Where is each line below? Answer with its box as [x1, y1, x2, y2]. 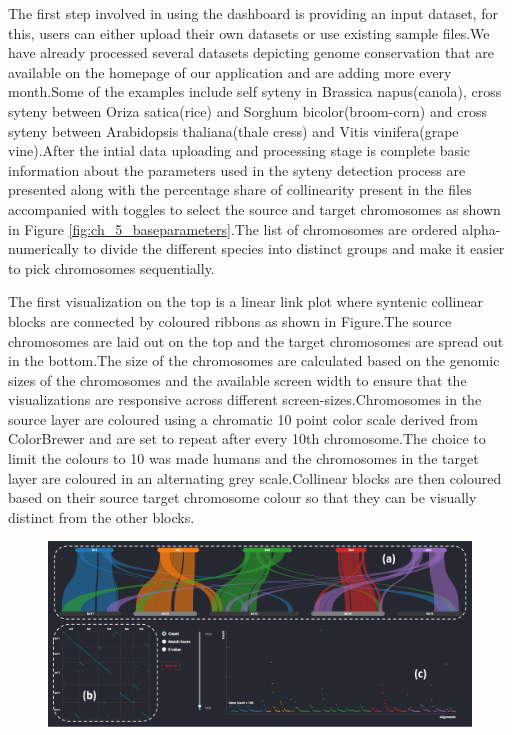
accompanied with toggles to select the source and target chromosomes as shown [8, 198, 501, 219]
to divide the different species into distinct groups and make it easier [83, 238, 505, 259]
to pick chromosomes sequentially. [8, 257, 215, 278]
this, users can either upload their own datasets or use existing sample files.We [8, 22, 490, 43]
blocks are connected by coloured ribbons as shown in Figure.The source [8, 310, 452, 331]
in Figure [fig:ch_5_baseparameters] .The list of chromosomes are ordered [8, 218, 458, 239]
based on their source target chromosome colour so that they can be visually [8, 487, 477, 508]
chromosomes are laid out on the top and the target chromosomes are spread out [8, 330, 504, 351]
